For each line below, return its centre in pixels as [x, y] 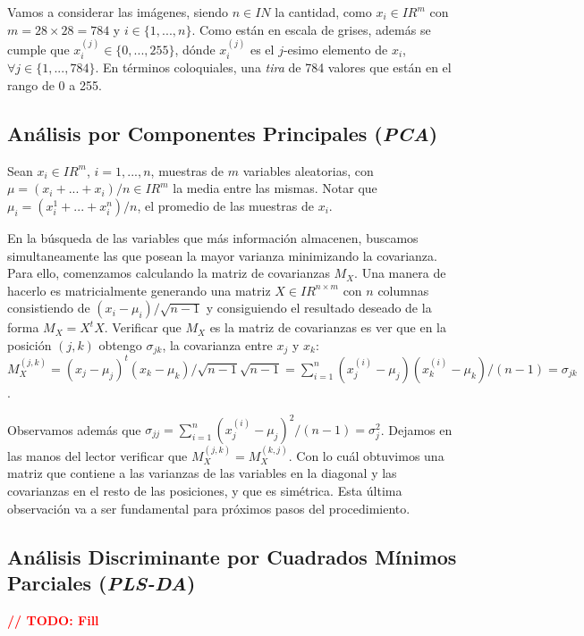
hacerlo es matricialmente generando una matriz [139, 290]
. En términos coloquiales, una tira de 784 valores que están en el [273, 67]
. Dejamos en [416, 429]
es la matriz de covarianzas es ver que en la [328, 327]
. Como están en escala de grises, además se [311, 29]
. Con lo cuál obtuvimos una [366, 455]
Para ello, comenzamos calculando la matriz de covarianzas [169, 273]
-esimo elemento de [335, 49]
